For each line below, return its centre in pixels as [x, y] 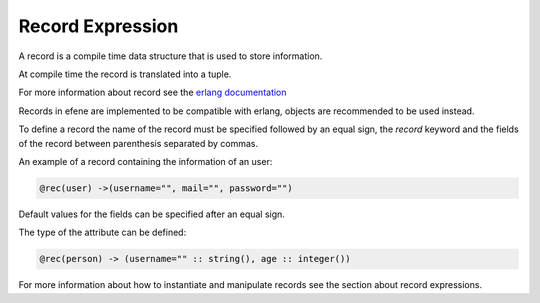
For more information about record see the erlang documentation [152, 92]
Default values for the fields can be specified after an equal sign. [151, 214]
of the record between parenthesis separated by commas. [138, 143]
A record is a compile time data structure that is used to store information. [170, 56]
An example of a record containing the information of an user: [145, 161]
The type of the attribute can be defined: [102, 232]
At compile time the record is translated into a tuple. [125, 74]
